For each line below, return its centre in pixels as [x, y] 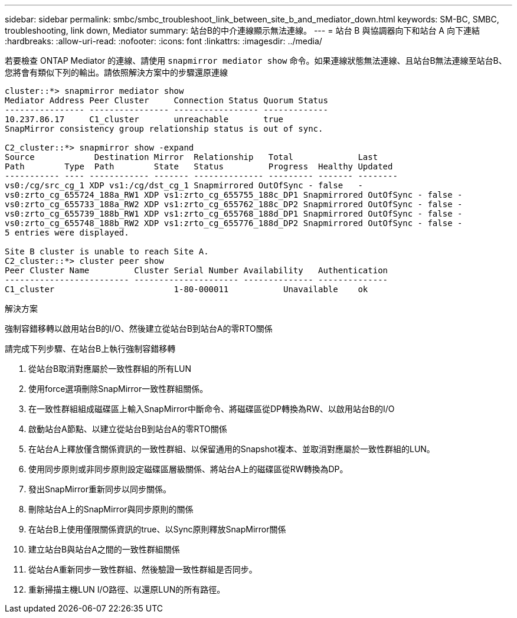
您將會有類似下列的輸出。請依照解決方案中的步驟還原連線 [116, 72]
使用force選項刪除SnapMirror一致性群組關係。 [118, 389]
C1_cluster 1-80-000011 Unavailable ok [186, 289]
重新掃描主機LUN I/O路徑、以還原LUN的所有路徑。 [127, 589]
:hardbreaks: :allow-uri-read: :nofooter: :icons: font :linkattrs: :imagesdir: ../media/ [163, 41]
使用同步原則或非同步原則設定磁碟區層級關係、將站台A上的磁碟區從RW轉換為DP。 [188, 469]
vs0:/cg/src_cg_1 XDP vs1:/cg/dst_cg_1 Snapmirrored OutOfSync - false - [184, 185]
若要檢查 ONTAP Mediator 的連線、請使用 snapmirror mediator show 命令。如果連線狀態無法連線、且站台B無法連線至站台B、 [256, 61]
